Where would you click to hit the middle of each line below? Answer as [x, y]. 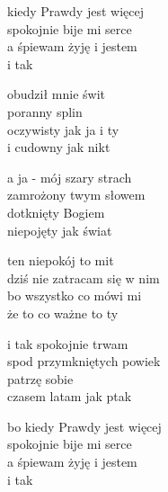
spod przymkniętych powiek [84, 361]
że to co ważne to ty [63, 313]
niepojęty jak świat [60, 230]
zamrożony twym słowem [76, 195]
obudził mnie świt [57, 94]
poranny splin [45, 111]
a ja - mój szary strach [70, 177]
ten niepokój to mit [61, 260]
